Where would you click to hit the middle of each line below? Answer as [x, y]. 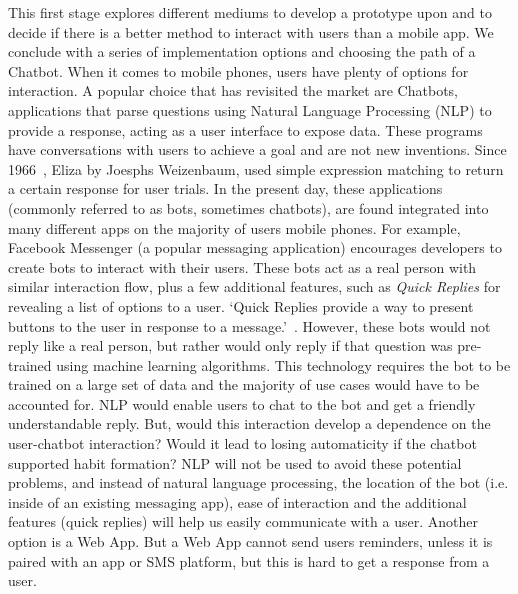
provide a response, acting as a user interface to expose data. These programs [245, 129]
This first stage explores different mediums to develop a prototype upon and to [250, 12]
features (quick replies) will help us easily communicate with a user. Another [243, 521]
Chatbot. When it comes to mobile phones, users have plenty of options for [238, 70]
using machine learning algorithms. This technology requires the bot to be [283, 364]
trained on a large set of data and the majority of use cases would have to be [244, 384]
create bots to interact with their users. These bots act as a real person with [242, 266]
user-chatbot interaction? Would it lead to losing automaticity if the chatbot [242, 443]
